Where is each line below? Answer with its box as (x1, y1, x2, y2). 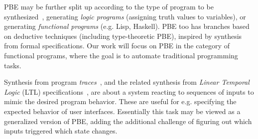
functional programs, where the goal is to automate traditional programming (4, 50, 238, 60)
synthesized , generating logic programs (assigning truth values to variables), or (4, 11, 246, 21)
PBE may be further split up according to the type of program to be (4, 1, 214, 11)
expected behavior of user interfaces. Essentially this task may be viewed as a (4, 106, 241, 116)
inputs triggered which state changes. (4, 126, 118, 136)
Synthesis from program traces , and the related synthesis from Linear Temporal (4, 77, 250, 87)
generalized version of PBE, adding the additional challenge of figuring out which (4, 116, 252, 126)
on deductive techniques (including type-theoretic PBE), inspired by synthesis (4, 30, 242, 41)
